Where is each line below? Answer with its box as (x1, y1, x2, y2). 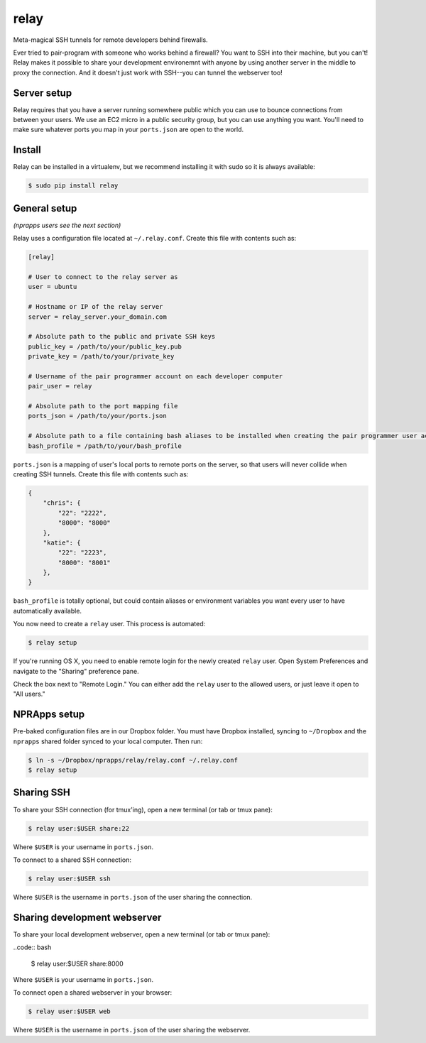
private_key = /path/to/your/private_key (28, 352, 175, 361)
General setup (13, 202, 77, 214)
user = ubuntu (28, 283, 77, 291)
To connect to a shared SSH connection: (13, 856, 131, 864)
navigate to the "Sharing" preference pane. (13, 667, 139, 675)
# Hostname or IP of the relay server (28, 302, 163, 311)
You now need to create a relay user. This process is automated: (13, 620, 206, 628)
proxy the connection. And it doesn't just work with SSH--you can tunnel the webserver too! (13, 68, 283, 77)
